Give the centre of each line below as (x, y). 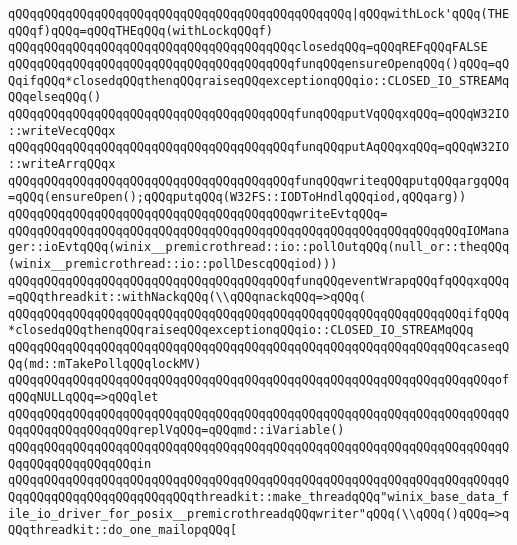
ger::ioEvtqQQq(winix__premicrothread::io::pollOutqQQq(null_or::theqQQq (259, 247)
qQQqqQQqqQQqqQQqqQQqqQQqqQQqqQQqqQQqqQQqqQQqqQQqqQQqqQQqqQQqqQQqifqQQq (259, 313)
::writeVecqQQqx (62, 130)
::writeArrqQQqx (62, 163)
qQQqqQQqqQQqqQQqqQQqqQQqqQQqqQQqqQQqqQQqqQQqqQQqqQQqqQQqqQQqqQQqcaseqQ (259, 347)
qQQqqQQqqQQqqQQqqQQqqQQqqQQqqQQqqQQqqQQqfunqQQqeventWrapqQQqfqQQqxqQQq (259, 280)
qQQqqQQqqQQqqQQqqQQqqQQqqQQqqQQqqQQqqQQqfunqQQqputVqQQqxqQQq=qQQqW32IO (259, 113)
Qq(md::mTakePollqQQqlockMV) (105, 363)
